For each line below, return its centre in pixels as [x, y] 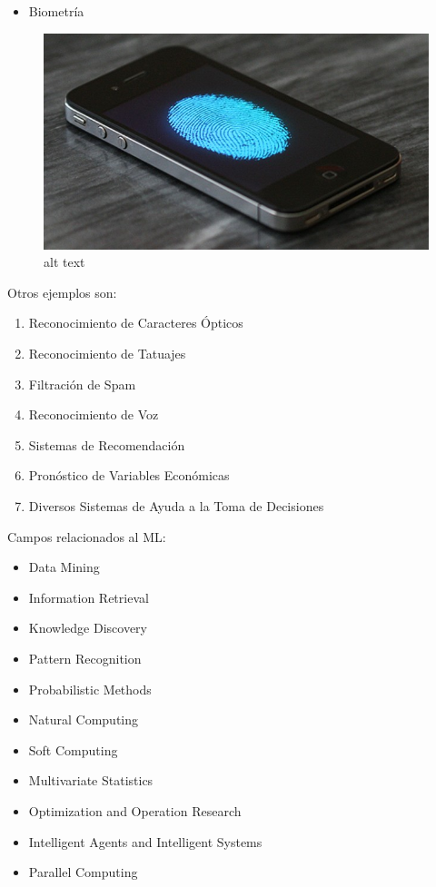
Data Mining [64, 567]
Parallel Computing [83, 872]
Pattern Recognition [85, 658]
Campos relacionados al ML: [87, 536]
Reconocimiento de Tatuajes [107, 354]
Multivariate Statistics [91, 780]
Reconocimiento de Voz [94, 414]
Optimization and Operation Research [135, 810]
